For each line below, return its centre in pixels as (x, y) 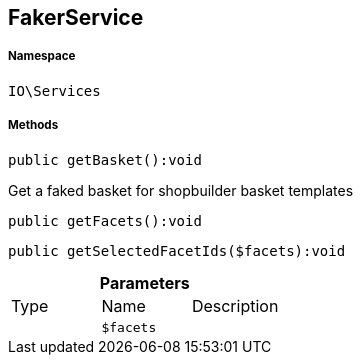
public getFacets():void (105, 220)
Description (235, 305)
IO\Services (54, 90)
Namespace (42, 56)
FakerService (76, 17)
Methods (33, 125)
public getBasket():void (105, 159)
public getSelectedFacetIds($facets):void (177, 250)
